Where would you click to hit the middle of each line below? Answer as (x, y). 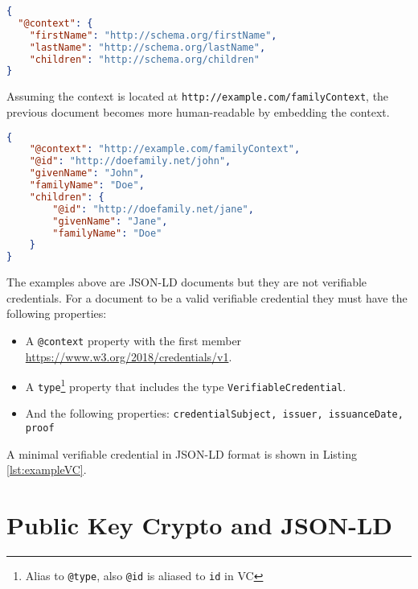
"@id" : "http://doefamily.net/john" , (130, 161)
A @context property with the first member (133, 340)
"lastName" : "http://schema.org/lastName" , (148, 47)
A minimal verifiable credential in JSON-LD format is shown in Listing (182, 453)
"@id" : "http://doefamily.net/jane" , (153, 209)
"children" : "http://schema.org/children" (145, 59)
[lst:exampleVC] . (47, 470)
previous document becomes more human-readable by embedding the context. (198, 111)
